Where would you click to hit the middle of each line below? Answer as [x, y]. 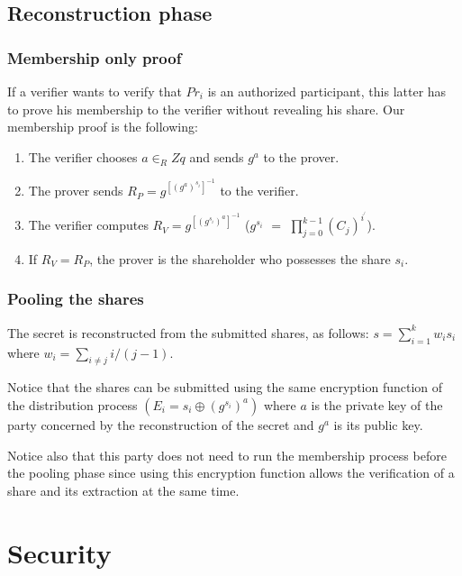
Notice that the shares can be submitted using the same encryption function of [225, 387]
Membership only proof [95, 57]
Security [59, 552]
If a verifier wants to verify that [95, 91]
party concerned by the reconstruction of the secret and [161, 424]
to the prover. [301, 156]
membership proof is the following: [103, 127]
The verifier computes [88, 225]
